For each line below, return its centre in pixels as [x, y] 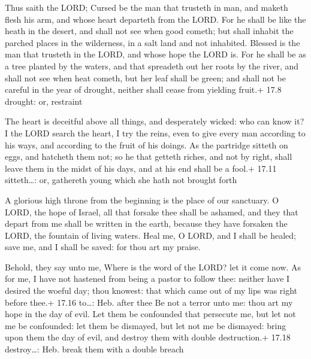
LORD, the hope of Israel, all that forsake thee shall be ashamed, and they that [152, 212]
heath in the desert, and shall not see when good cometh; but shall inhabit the [149, 31]
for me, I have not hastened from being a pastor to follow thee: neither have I [147, 279]
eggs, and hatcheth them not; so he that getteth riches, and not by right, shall [149, 156]
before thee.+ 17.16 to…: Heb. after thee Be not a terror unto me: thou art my [149, 302]
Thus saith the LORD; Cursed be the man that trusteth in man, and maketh [147, 7]
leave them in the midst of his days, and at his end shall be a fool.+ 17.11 [141, 168]
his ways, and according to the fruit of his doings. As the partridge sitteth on [147, 144]
